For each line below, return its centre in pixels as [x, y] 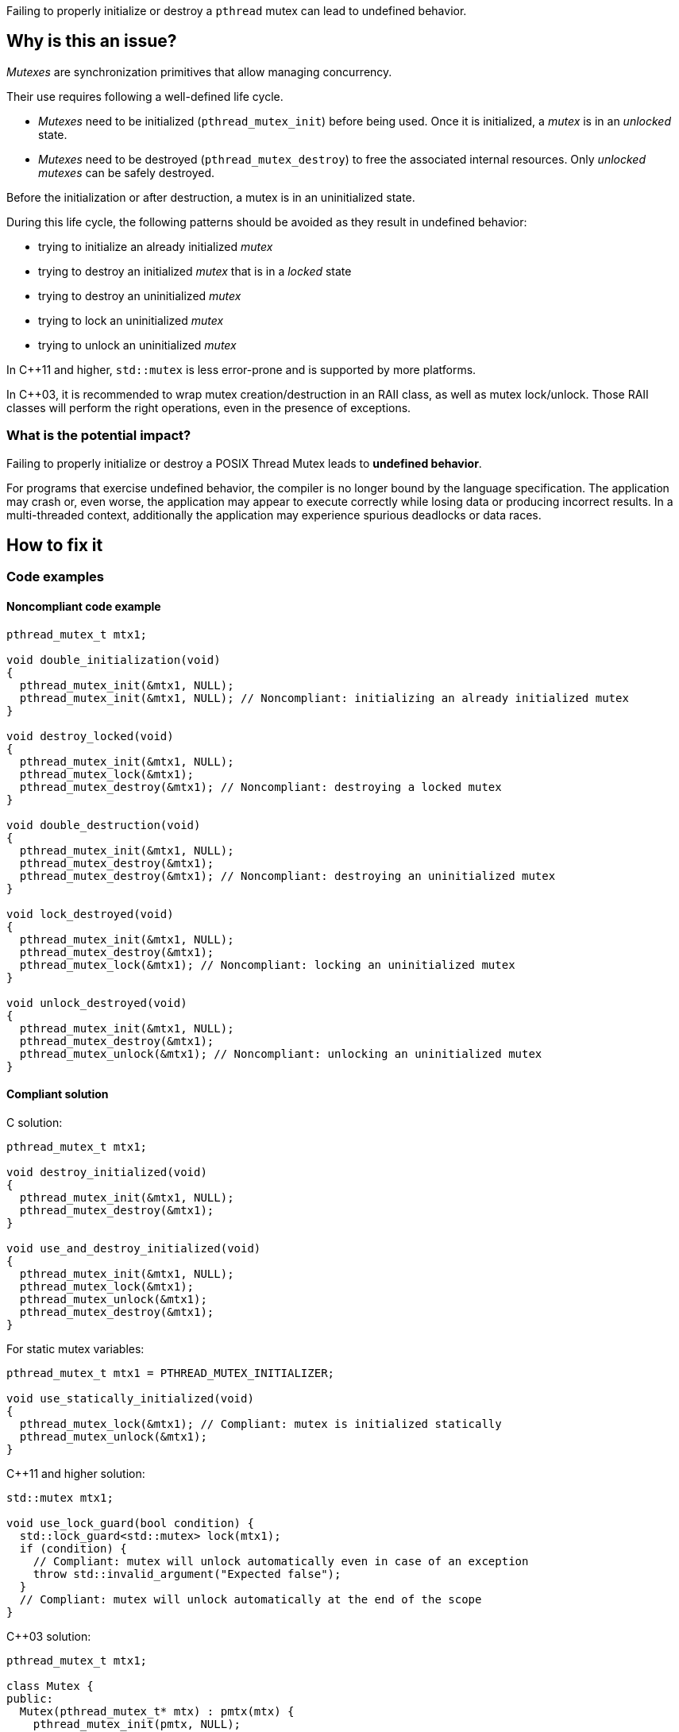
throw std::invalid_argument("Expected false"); [187, 1574]
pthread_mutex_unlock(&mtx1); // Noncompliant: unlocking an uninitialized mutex [281, 1053]
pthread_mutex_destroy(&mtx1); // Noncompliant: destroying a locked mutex [260, 787]
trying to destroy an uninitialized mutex [140, 295]
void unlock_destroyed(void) [97, 1003]
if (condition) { [73, 1548]
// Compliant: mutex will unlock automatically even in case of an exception [281, 1561]
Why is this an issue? [92, 41]
